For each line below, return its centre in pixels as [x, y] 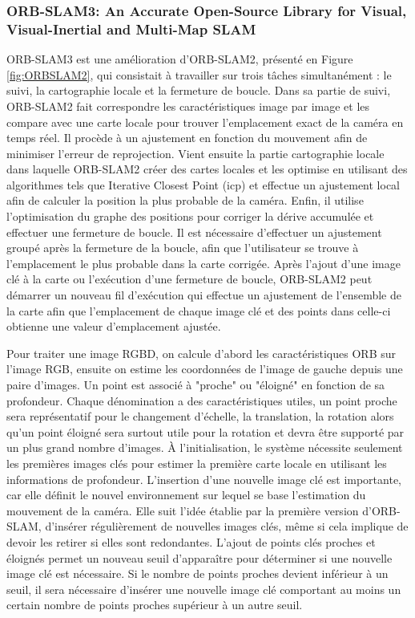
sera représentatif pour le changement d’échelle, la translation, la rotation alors [200, 416]
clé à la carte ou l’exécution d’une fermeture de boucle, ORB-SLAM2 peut [189, 279]
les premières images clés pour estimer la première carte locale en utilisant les [197, 463]
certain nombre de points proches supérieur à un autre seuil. [155, 605]
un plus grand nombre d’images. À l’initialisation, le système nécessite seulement [205, 447]
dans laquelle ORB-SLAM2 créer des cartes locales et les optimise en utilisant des [207, 169]
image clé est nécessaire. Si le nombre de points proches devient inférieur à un [197, 573]
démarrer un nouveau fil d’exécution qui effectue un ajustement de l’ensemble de [204, 295]
